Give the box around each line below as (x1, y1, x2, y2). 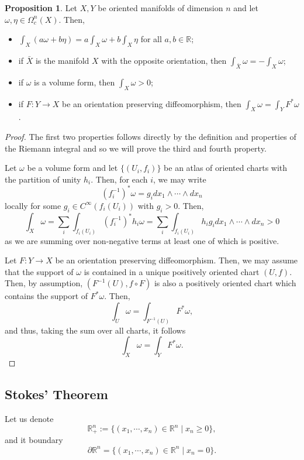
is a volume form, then (34, 75, 115, 88)
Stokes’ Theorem (5, 385, 108, 403)
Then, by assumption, (5, 277, 83, 289)
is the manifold (35, 54, 89, 66)
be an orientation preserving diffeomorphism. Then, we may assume (55, 254, 298, 266)
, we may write (153, 173, 206, 185)
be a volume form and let (27, 162, 118, 174)
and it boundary (5, 434, 63, 446)
